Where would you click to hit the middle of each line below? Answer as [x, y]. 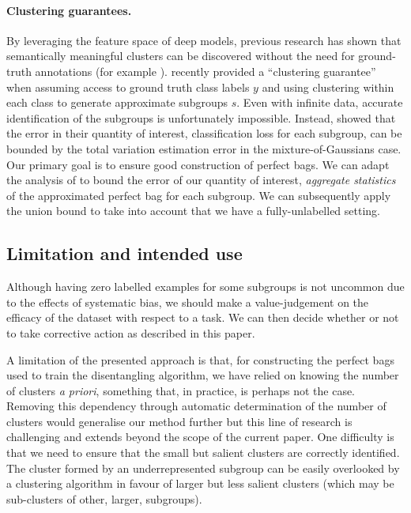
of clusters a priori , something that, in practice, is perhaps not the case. [181, 390]
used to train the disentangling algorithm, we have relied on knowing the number [203, 375]
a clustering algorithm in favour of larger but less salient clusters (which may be [200, 483]
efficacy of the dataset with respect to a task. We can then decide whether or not [203, 317]
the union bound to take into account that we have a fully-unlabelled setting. [194, 211]
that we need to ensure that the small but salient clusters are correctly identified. [203, 453]
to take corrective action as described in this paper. [131, 332]
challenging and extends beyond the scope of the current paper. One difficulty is [200, 437]
